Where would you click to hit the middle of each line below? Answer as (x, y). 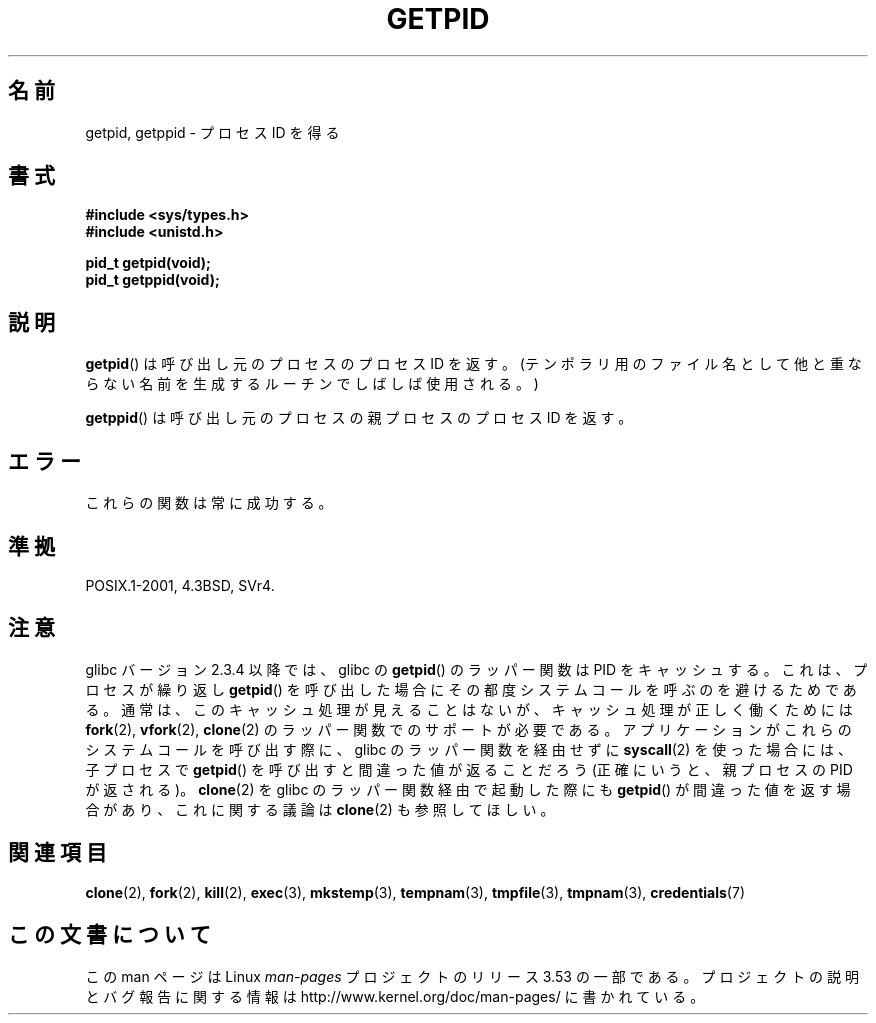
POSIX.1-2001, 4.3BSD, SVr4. (180, 585)
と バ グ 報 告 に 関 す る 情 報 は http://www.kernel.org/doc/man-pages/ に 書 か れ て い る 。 (395, 996)
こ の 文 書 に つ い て (109, 935)
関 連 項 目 (57, 853)
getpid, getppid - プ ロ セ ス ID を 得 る (212, 132)
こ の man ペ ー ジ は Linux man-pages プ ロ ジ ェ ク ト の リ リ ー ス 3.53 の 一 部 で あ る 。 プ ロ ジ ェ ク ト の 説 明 (472, 976)
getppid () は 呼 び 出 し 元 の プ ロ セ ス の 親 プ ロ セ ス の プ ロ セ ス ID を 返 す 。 (359, 418)
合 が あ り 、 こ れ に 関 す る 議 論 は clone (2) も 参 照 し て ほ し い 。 (320, 809)
